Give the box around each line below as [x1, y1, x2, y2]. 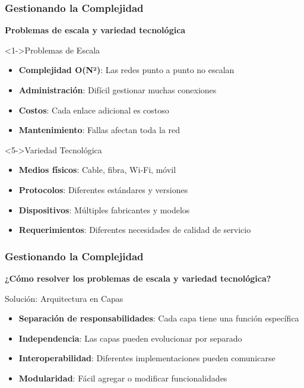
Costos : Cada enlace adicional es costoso [18, 103, 169, 116]
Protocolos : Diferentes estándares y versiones [18, 183, 188, 195]
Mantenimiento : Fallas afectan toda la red [18, 124, 180, 136]
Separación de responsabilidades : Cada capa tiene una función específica [18, 312, 299, 324]
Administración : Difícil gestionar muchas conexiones [18, 84, 217, 96]
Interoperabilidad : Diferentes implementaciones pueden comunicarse [18, 352, 275, 364]
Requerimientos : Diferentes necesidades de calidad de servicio [18, 223, 251, 236]
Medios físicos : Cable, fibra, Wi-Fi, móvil [18, 163, 176, 176]
